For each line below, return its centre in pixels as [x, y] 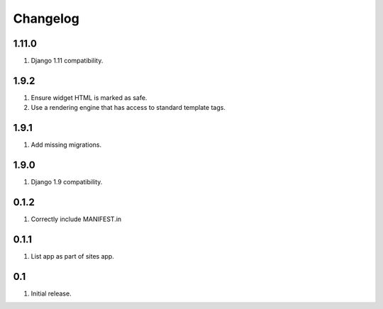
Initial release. [51, 293]
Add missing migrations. [66, 145]
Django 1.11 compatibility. [67, 61]
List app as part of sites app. [73, 256]
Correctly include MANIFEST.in [76, 219]
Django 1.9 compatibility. [67, 182]
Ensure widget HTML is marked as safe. [89, 97]
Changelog [46, 18]
